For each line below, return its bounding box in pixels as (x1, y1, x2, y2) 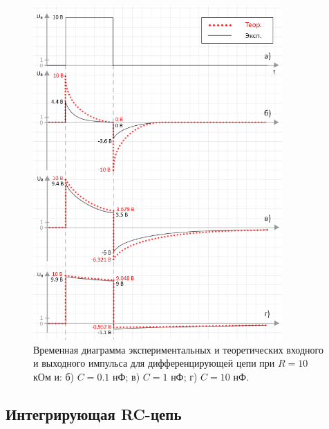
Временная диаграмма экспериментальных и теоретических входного (33, 342, 323, 356)
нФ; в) (112, 369, 140, 383)
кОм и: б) (33, 369, 75, 383)
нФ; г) (171, 369, 198, 383)
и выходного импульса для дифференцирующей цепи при (33, 356, 275, 370)
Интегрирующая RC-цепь (6, 403, 182, 424)
